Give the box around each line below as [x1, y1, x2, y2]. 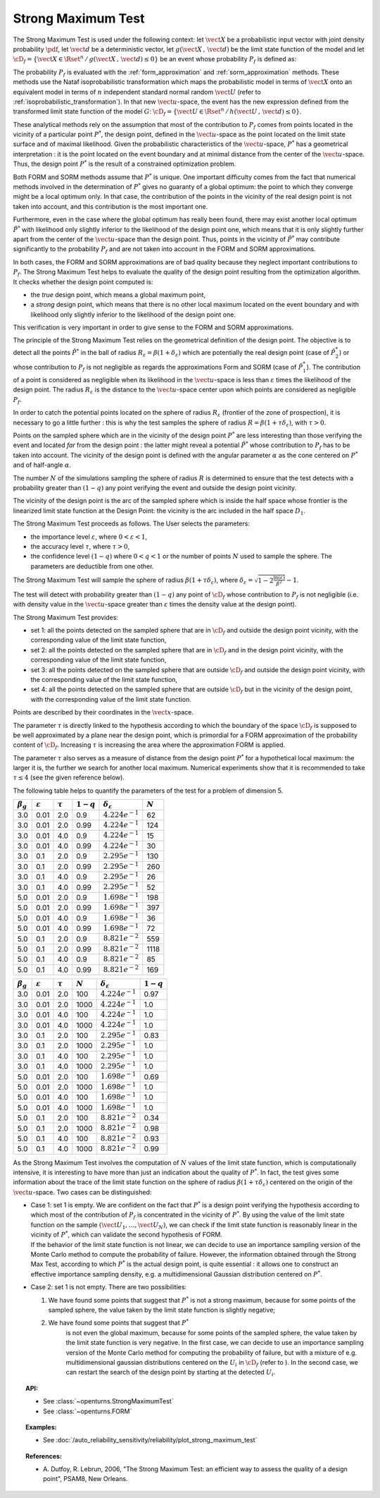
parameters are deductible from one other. [30, 561, 154, 571]
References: [25, 1451, 63, 1460]
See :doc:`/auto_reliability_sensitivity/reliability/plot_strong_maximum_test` [43, 1436, 258, 1444]
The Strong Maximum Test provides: [13, 613, 119, 621]
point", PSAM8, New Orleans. [43, 1475, 128, 1483]
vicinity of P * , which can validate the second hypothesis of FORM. [30, 1229, 223, 1239]
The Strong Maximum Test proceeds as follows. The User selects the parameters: [13, 519, 250, 528]
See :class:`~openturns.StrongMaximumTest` [43, 1397, 174, 1406]
